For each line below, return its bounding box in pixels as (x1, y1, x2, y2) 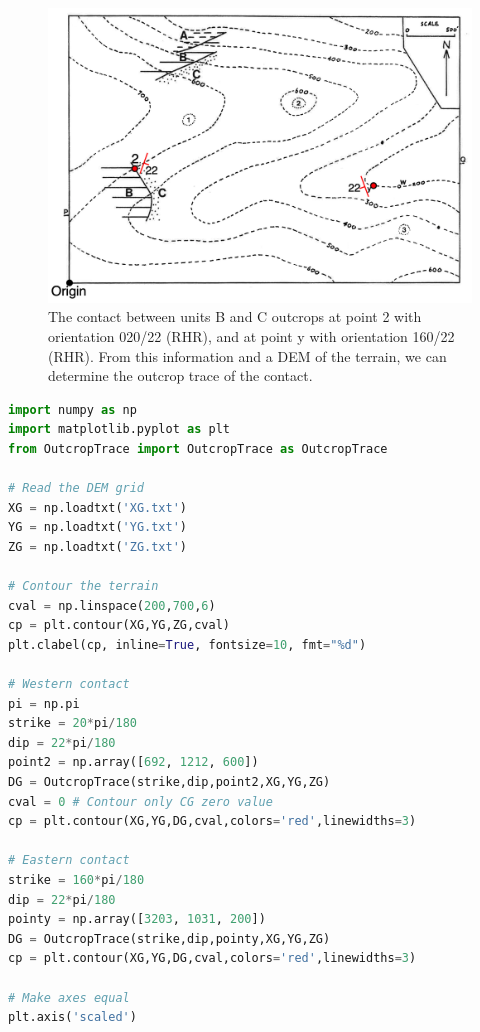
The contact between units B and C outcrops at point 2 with (48, 306, 422, 327)
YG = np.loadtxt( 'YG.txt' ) (8, 520, 188, 535)
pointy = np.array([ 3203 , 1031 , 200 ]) (8, 912, 266, 927)
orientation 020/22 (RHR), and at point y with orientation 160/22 (48, 326, 455, 346)
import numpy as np (8, 402, 137, 417)
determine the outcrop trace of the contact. (48, 365, 313, 386)
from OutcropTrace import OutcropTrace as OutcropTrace (8, 441, 388, 456)
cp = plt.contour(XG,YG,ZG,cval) (8, 618, 230, 633)
